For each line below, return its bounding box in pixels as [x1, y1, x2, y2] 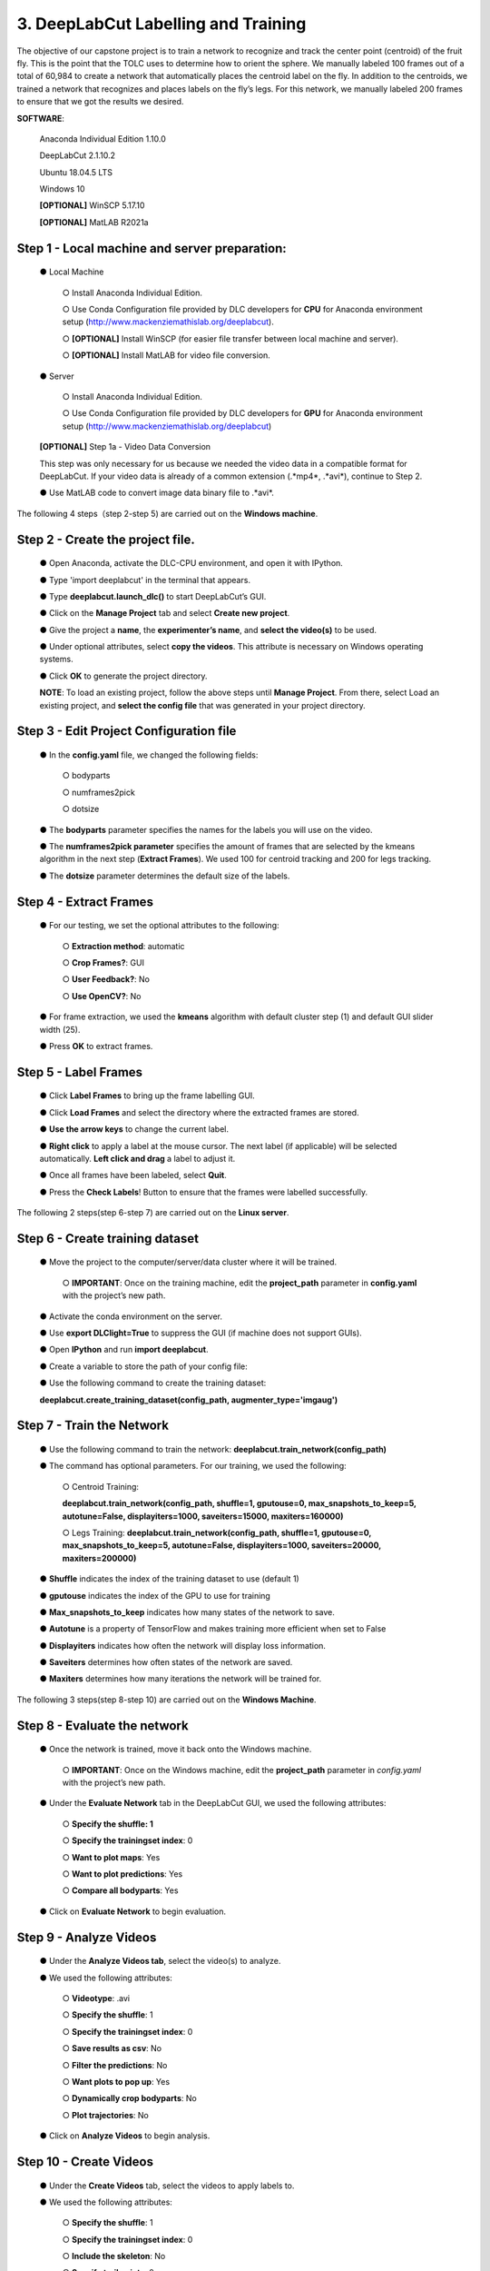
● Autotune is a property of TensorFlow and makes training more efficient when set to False [39, 1623, 387, 1634]
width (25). [39, 1024, 81, 1035]
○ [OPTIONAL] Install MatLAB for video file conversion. [62, 350, 271, 361]
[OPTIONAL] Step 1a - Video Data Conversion [39, 441, 211, 452]
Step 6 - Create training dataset [16, 1231, 200, 1246]
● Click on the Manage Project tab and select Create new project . [39, 608, 290, 619]
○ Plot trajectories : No [62, 2109, 149, 2120]
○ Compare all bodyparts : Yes [62, 1885, 179, 1896]
